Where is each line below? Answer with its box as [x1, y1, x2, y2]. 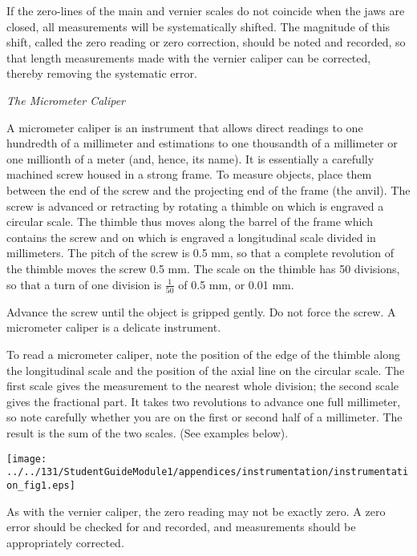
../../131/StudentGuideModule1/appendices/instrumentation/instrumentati [6, 466, 409, 478]
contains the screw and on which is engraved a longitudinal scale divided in [6, 228, 376, 245]
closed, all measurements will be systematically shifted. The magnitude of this [6, 18, 391, 34]
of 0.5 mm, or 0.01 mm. [178, 276, 294, 292]
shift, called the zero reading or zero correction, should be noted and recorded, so [6, 34, 406, 50]
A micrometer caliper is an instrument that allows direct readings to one [6, 119, 363, 135]
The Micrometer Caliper [6, 91, 126, 108]
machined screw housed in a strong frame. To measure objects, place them [6, 166, 372, 183]
